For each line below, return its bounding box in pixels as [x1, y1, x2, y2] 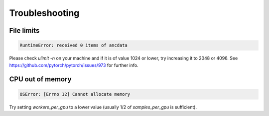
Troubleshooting [9, 7, 80, 18]
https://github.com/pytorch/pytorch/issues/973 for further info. [9, 62, 139, 68]
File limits [9, 26, 40, 35]
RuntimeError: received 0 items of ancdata [19, 43, 128, 48]
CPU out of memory [9, 75, 72, 84]
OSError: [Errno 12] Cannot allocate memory [19, 91, 131, 97]
